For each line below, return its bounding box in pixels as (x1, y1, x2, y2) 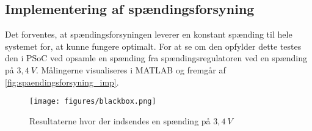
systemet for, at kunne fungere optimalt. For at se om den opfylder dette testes (5, 39, 302, 52)
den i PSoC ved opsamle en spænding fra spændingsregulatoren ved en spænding (5, 52, 308, 64)
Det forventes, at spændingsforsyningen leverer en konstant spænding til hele (5, 28, 292, 41)
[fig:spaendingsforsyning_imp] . (5, 75, 119, 88)
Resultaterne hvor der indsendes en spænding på (29, 114, 211, 127)
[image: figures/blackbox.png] (29, 97, 156, 106)
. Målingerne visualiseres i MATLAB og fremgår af (35, 63, 226, 76)
